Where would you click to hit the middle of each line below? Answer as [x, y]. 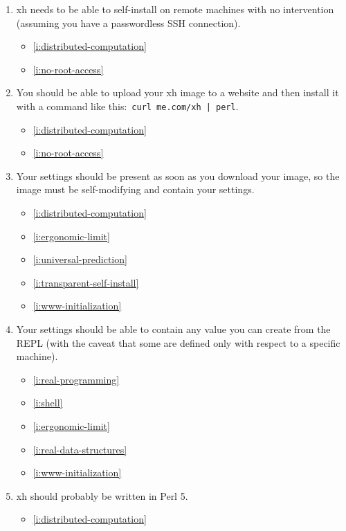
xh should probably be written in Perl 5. [102, 495]
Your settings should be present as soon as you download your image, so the [178, 175]
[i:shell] [48, 403]
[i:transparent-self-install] [86, 282]
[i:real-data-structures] [80, 449]
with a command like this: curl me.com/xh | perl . [127, 106]
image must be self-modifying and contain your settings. [135, 189]
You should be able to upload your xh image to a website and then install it [177, 92]
